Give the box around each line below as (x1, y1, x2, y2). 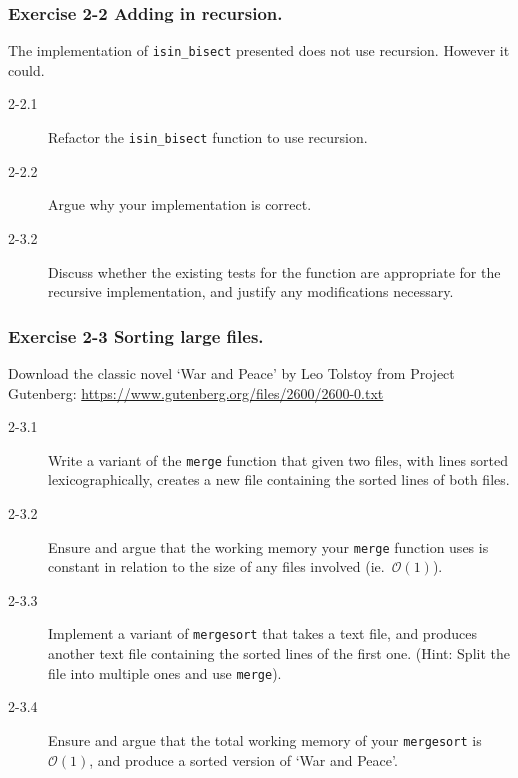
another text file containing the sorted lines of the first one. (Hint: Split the (48, 643, 510, 664)
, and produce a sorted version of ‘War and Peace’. (89, 749, 398, 770)
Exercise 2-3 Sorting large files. (8, 323, 264, 348)
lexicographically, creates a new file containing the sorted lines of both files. (48, 469, 510, 490)
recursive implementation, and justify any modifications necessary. (48, 281, 454, 302)
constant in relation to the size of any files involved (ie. (48, 556, 385, 577)
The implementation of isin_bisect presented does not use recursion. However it (8, 40, 510, 61)
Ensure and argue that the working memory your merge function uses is (48, 536, 489, 557)
